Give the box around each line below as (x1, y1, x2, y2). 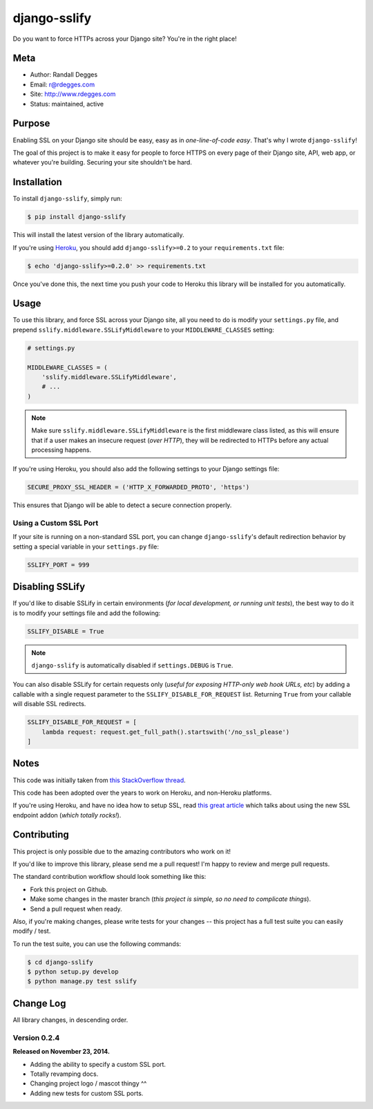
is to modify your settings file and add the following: (12, 609, 161, 617)
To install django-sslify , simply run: (12, 194, 122, 203)
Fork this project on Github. (30, 885, 108, 893)
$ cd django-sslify (27, 958, 93, 966)
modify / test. (12, 927, 51, 936)
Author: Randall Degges (30, 70, 98, 79)
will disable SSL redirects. (12, 700, 86, 708)
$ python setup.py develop (27, 968, 119, 976)
